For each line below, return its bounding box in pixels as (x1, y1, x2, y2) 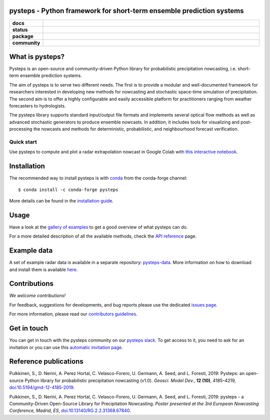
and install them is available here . (9, 266, 78, 272)
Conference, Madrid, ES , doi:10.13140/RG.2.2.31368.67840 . (9, 407, 131, 413)
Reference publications (9, 357, 83, 366)
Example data (9, 246, 53, 255)
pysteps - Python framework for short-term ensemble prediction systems (9, 6, 244, 15)
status (12, 26, 28, 33)
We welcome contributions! (9, 292, 66, 298)
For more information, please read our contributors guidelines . (9, 311, 137, 317)
